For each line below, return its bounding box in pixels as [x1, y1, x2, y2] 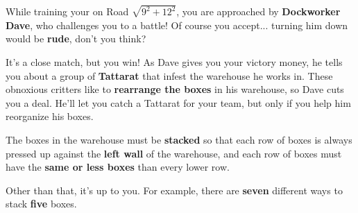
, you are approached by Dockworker [176, 4, 341, 19]
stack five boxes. [6, 196, 77, 211]
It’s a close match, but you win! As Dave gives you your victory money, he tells [6, 55, 343, 69]
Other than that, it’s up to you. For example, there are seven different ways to [6, 182, 343, 197]
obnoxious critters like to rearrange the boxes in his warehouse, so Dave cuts [6, 82, 344, 96]
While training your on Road [6, 4, 129, 19]
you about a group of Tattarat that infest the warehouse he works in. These [6, 68, 333, 83]
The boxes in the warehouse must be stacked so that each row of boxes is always [6, 133, 352, 147]
